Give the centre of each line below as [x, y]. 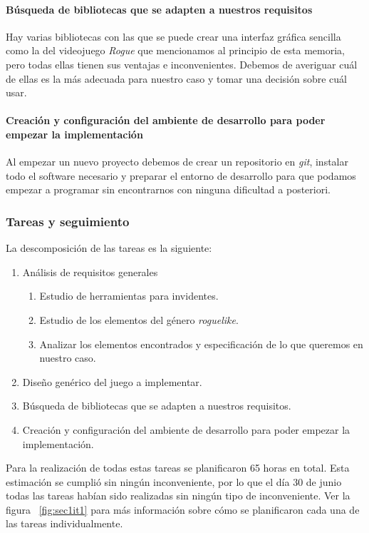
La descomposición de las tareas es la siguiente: [109, 248]
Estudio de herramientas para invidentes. [129, 296]
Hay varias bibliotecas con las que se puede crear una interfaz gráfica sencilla [173, 36]
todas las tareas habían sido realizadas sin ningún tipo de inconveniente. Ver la [178, 496]
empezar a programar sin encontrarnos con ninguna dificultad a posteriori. [168, 189]
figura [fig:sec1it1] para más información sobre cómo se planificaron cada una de [183, 509]
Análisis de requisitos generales [90, 271]
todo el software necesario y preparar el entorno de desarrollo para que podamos [181, 175]
